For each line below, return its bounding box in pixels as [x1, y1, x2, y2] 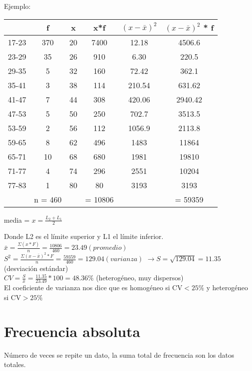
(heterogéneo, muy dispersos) [96, 272, 184, 283]
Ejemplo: [4, 1, 31, 11]
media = [4, 214, 30, 225]
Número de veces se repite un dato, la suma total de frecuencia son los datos [4, 349, 234, 360]
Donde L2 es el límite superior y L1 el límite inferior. [4, 231, 164, 241]
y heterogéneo [206, 282, 248, 293]
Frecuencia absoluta [4, 321, 140, 341]
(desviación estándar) [4, 263, 68, 273]
